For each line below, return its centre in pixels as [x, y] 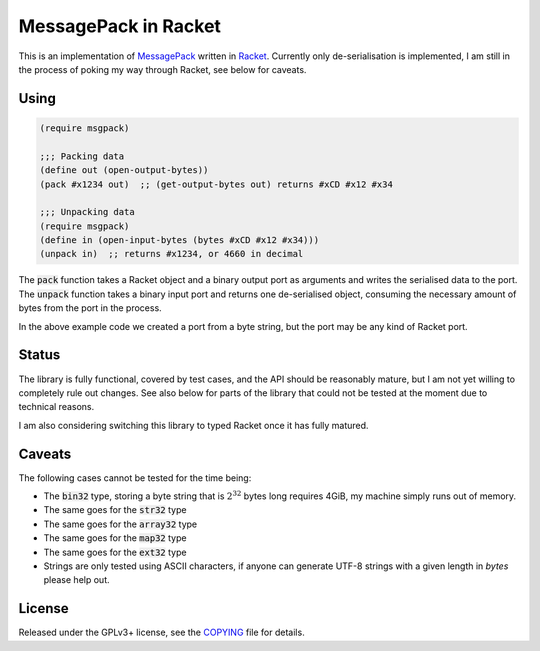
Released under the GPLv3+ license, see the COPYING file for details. [161, 632]
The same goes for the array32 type [120, 524]
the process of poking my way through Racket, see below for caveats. [162, 69]
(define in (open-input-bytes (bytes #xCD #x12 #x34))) [179, 240]
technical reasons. [56, 407]
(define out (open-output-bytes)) [124, 170]
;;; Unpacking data [87, 212]
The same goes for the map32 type [115, 538]
